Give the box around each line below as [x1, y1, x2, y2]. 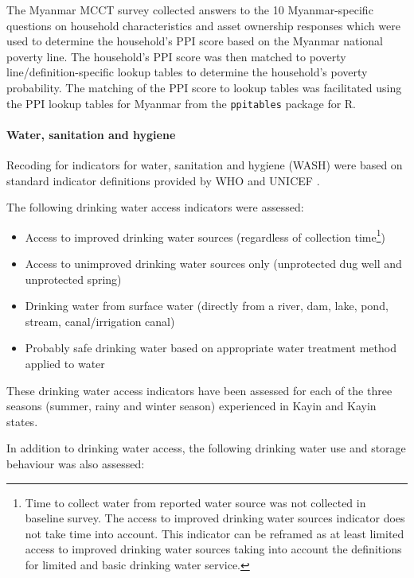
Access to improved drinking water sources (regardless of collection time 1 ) [25, 226, 385, 245]
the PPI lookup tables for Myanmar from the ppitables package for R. [6, 95, 357, 111]
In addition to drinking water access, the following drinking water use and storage [6, 440, 406, 456]
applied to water [25, 355, 105, 372]
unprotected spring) [25, 270, 122, 287]
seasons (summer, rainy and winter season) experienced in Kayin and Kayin [6, 398, 377, 414]
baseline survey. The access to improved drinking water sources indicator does [25, 510, 405, 526]
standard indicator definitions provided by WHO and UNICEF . [6, 172, 320, 188]
